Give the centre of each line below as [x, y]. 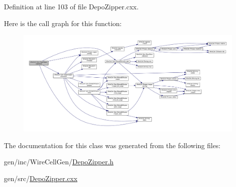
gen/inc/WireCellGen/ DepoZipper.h [59, 162]
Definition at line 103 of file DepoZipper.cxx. [71, 6]
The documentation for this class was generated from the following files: [112, 145]
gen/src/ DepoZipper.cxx [41, 178]
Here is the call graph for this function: [63, 23]
